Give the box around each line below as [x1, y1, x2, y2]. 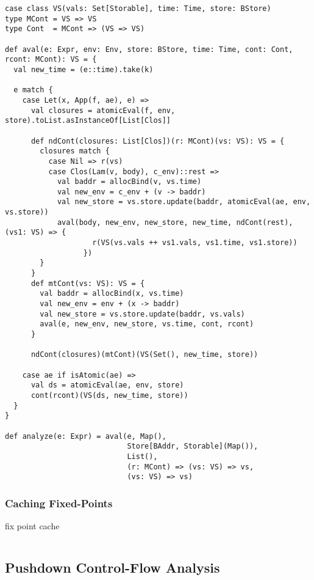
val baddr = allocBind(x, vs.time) [40, 289, 184, 298]
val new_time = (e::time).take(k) [13, 65, 154, 74]
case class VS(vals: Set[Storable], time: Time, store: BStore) [5, 4, 271, 13]
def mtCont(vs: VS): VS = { [30, 279, 145, 288]
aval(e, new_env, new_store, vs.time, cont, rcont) [40, 320, 254, 329]
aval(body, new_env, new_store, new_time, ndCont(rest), [57, 218, 293, 227]
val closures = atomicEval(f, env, [30, 106, 176, 115]
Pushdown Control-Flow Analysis [5, 558, 220, 577]
